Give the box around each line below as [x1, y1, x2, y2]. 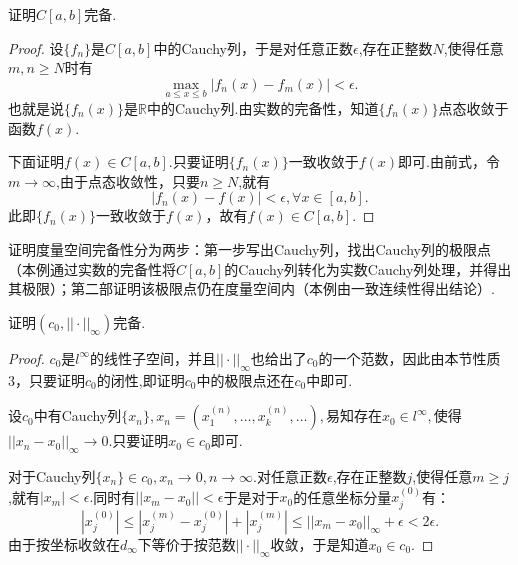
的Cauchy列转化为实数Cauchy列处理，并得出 [224, 258, 512, 279]
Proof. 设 [8, 37, 64, 58]
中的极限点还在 [196, 369, 295, 390]
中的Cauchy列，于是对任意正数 [153, 37, 353, 58]
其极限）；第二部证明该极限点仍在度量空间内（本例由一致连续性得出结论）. [8, 278, 495, 299]
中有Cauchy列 [33, 405, 122, 426]
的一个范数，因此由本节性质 [318, 347, 501, 368]
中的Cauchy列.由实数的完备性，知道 [146, 98, 379, 118]
